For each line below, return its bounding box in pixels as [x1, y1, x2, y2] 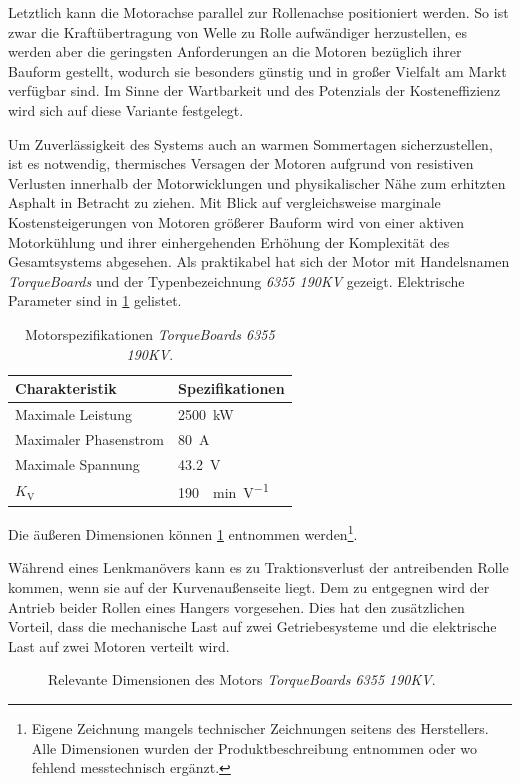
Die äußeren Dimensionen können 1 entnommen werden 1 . [8, 521, 358, 544]
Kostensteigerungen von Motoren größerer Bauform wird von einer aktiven [8, 211, 465, 232]
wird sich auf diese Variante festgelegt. [8, 99, 244, 120]
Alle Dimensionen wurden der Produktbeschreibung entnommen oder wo [31, 737, 478, 758]
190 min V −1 [178, 479, 269, 503]
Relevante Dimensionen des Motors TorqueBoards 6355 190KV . [48, 669, 436, 690]
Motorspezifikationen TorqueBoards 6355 [25, 323, 275, 344]
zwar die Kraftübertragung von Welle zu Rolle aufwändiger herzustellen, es [8, 21, 468, 42]
